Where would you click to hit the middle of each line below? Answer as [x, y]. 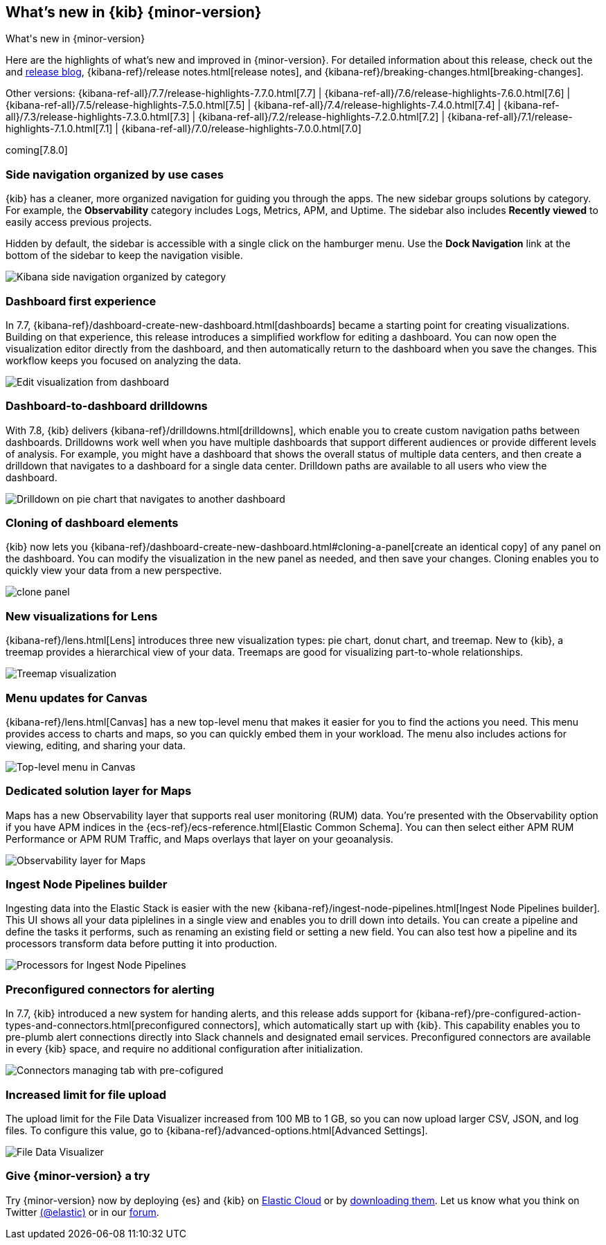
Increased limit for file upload [86, 1094]
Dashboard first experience [81, 301]
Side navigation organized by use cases [115, 174]
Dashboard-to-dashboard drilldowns [107, 406]
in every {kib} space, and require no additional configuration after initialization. [185, 1049]
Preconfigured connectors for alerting [110, 989]
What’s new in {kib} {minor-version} [134, 12]
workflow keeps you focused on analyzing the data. [123, 360]
